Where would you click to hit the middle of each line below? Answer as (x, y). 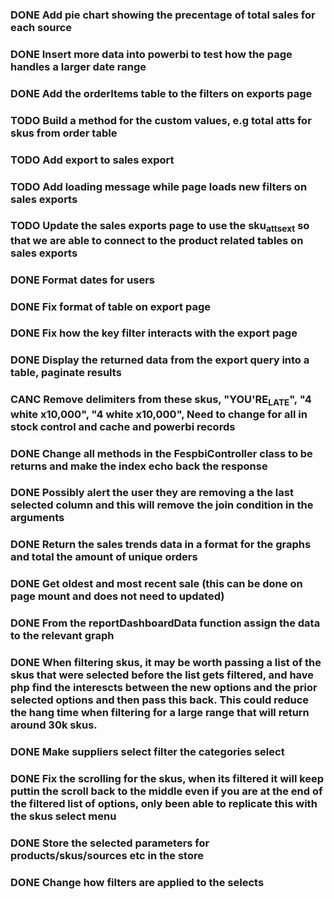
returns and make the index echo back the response (139, 466)
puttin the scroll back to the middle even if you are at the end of (166, 791)
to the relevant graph (62, 636)
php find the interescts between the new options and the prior (164, 688)
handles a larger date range (78, 66)
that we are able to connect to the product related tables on (157, 240)
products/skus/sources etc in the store (107, 855)
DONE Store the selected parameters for (110, 843)
